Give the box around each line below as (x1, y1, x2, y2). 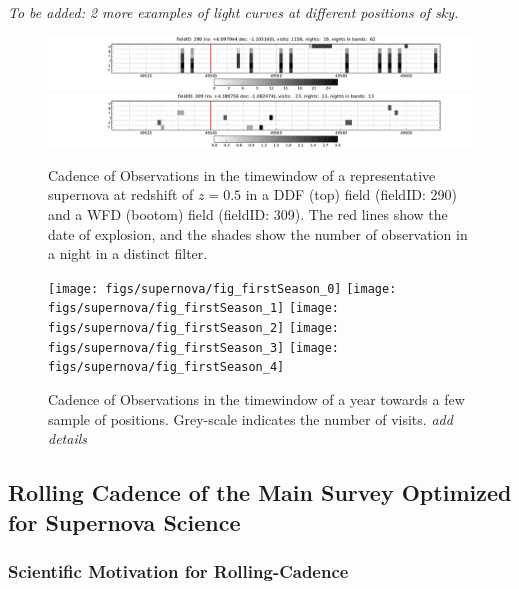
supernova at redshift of (48, 184, 194, 205)
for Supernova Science (8, 506, 241, 537)
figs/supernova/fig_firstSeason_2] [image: (48, 321, 340, 336)
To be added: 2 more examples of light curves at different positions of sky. (8, 2, 459, 22)
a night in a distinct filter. (48, 243, 208, 264)
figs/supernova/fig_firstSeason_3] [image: (48, 340, 340, 355)
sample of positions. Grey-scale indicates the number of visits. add (48, 408, 453, 429)
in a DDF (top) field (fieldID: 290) (245, 184, 457, 205)
